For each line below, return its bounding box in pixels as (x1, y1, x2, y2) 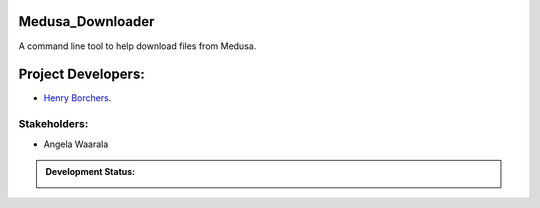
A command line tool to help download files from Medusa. (18, 40, 257, 52)
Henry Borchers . (43, 92, 112, 104)
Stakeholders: (18, 117, 89, 131)
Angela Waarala (43, 138, 109, 150)
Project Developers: (18, 66, 145, 83)
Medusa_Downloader (18, 13, 155, 30)
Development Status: (45, 165, 136, 177)
